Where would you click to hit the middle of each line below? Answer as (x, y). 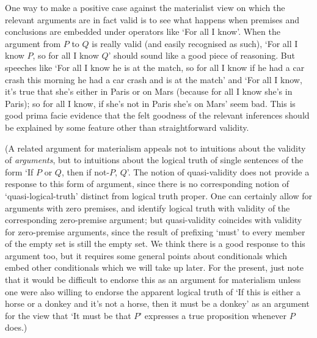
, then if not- (86, 171)
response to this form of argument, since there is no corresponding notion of (147, 184)
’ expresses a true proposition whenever (213, 315)
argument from (33, 43)
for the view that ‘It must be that (68, 315)
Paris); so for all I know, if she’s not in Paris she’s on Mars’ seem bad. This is (150, 103)
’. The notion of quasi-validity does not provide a (218, 171)
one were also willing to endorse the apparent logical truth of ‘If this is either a (153, 291)
